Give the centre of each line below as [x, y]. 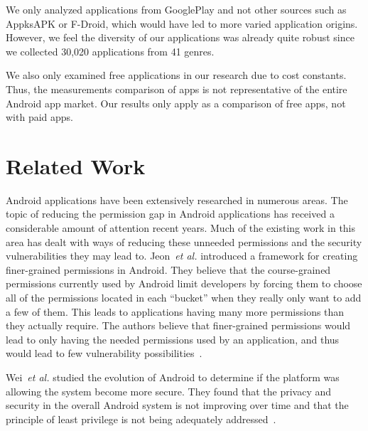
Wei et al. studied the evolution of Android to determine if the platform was [173, 377]
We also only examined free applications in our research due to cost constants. [176, 75]
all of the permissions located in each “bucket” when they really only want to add [184, 298]
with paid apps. [39, 117]
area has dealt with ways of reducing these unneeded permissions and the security [184, 241]
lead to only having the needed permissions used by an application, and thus [173, 339]
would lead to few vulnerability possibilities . [104, 353]
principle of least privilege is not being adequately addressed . [141, 419]
